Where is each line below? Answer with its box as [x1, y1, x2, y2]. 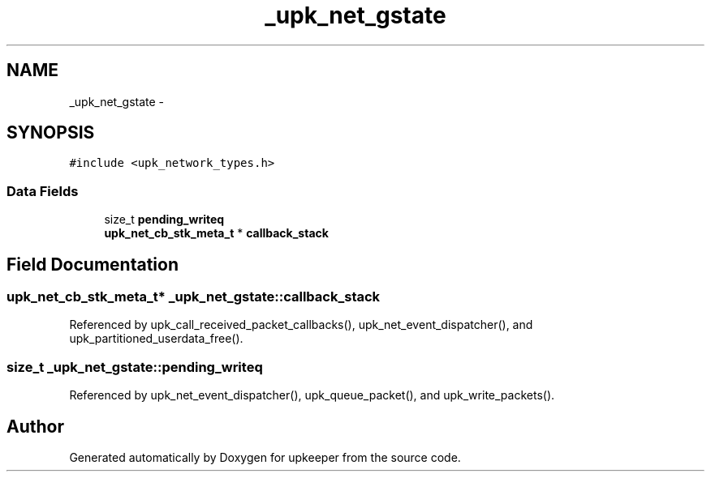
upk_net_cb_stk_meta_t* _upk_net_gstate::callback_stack [6, 288, 381, 305]
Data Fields [6, 182, 79, 199]
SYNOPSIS [6, 122, 95, 143]
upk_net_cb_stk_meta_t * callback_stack [104, 226, 329, 241]
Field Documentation [6, 254, 179, 275]
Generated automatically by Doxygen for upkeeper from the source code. [69, 450, 461, 464]
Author [6, 416, 64, 437]
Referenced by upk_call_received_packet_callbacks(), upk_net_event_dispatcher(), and [69, 318, 533, 332]
